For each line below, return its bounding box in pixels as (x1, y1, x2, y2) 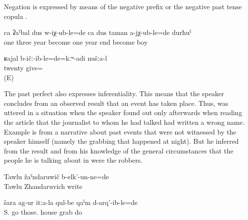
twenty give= (4, 62, 43, 72)
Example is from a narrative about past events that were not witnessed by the (4, 126, 236, 136)
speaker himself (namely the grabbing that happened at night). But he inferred (4, 136, 239, 146)
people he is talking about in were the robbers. (4, 155, 143, 165)
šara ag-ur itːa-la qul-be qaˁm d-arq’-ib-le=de (4, 197, 138, 207)
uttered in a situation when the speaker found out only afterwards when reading (4, 107, 242, 118)
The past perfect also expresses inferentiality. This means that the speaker (4, 88, 224, 99)
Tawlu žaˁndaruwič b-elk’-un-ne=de (4, 171, 109, 181)
